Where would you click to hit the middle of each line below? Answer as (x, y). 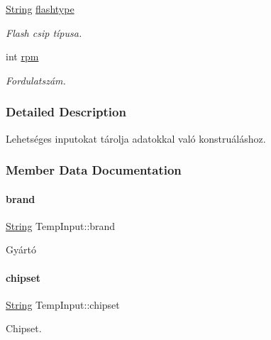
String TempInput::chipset (63, 304)
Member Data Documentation (94, 170)
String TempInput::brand (61, 225)
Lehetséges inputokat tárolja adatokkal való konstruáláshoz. (136, 138)
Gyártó (21, 249)
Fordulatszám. (36, 80)
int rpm (22, 56)
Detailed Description (66, 112)
